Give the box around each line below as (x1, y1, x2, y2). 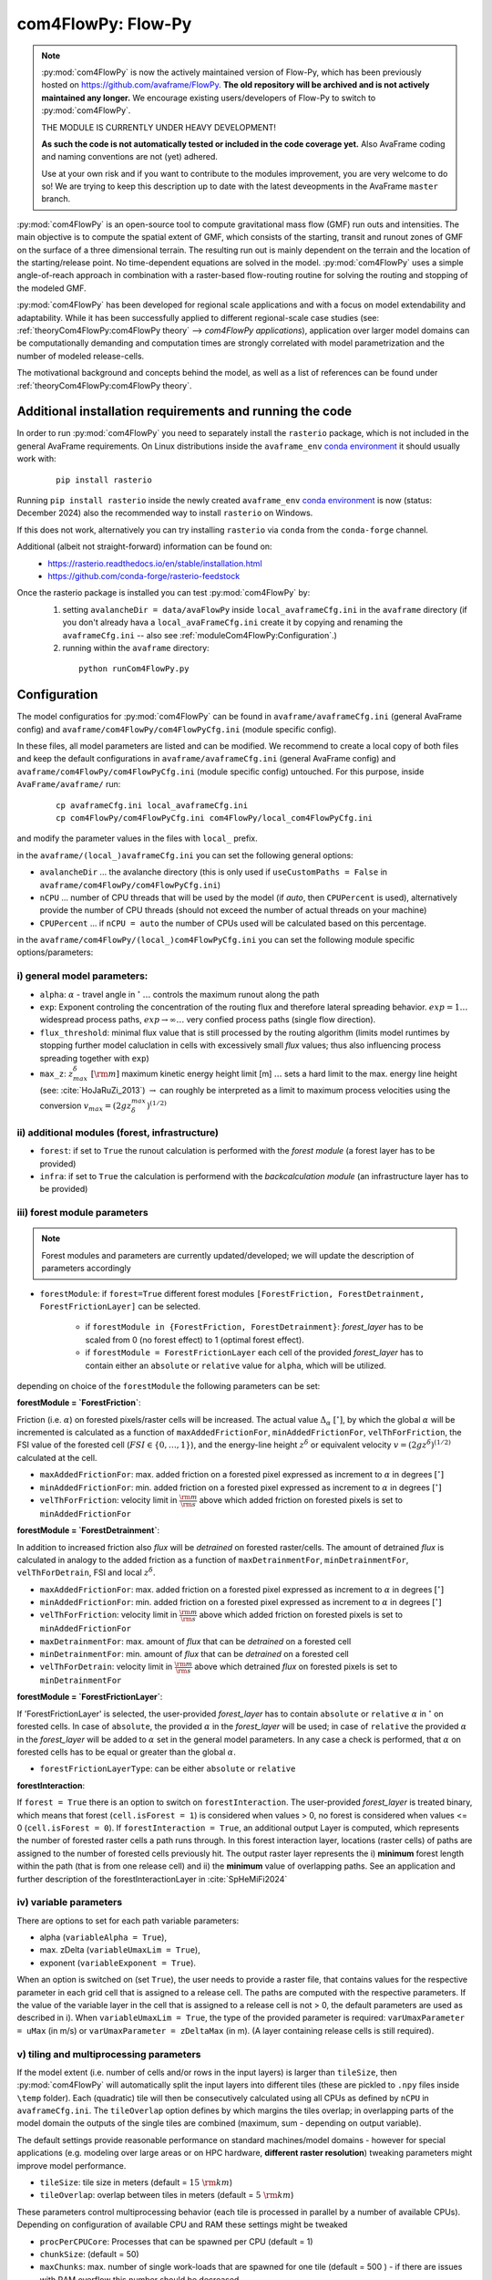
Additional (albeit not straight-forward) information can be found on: (16, 541, 272, 552)
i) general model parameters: (16, 969, 149, 982)
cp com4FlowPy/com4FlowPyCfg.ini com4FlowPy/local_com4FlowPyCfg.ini (56, 813, 374, 823)
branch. (41, 193, 71, 204)
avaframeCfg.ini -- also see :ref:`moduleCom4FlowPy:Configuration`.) (62, 629, 337, 640)
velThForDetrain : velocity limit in (39, 1661, 173, 1673)
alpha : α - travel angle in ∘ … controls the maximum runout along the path (39, 988, 320, 1000)
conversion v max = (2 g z (39, 1100, 132, 1113)
